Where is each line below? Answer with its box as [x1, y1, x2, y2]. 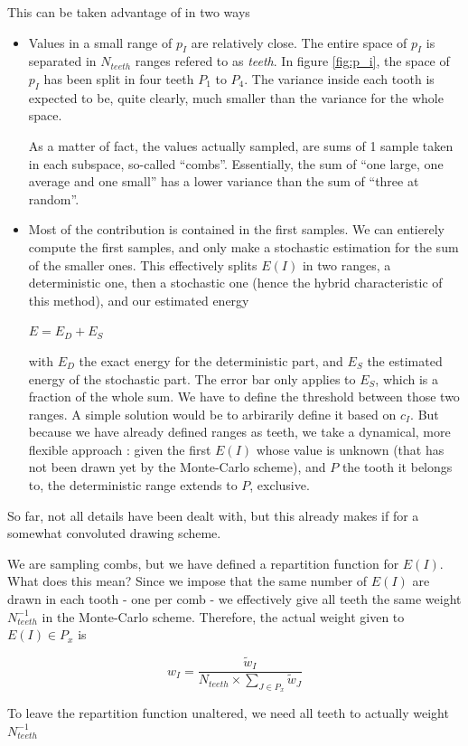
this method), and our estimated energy [28, 290, 249, 309]
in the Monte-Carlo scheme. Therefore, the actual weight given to [42, 607, 405, 626]
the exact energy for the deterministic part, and [79, 351, 343, 370]
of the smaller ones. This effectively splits [28, 255, 257, 274]
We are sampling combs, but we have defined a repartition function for [7, 553, 399, 572]
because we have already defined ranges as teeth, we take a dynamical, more [28, 422, 451, 441]
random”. [28, 189, 80, 208]
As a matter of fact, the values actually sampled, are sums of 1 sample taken [28, 136, 454, 155]
